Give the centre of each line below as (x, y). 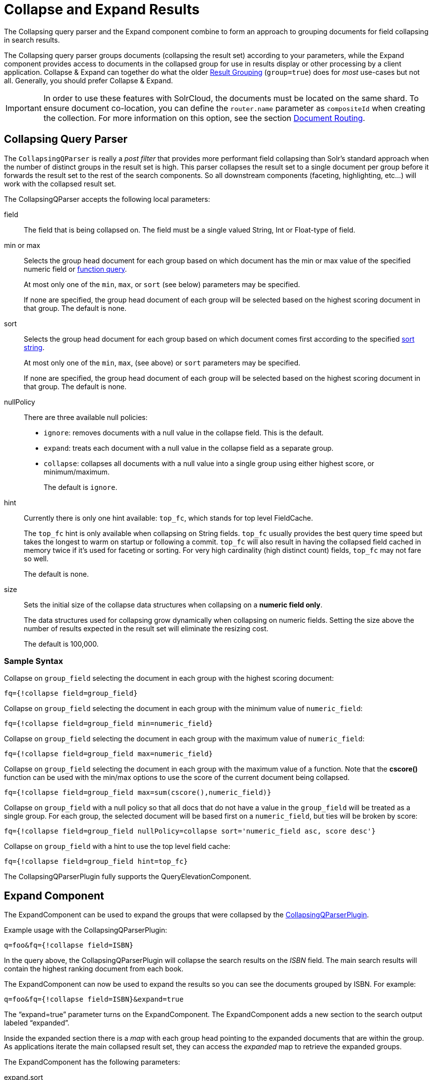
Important (24, 108)
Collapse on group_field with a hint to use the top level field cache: (117, 846)
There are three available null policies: (86, 417)
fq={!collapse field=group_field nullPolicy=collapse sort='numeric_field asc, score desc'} (190, 831)
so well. (36, 558)
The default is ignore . (81, 487)
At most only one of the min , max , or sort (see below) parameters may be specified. (162, 284)
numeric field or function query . (76, 269)
